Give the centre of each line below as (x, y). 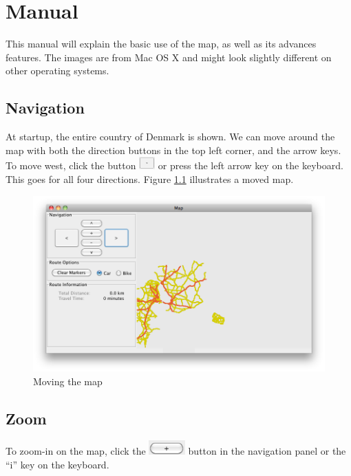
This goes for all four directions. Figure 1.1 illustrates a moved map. (150, 179)
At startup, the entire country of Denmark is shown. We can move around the (170, 137)
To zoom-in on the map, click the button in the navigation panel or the (176, 451)
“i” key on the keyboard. (57, 465)
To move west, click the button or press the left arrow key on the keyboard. (174, 165)
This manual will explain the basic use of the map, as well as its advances (161, 44)
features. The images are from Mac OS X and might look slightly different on (169, 57)
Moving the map (68, 381)
